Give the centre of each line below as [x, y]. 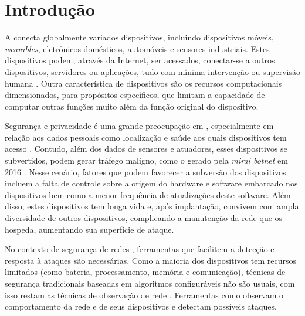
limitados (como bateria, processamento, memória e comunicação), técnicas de [145, 272]
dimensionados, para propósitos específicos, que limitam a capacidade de [135, 95]
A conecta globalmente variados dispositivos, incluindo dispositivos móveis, [139, 37]
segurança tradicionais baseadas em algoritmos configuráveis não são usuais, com [150, 283]
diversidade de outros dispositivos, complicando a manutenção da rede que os [144, 218]
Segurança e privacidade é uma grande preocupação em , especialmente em [139, 126]
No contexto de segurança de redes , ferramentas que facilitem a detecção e [140, 249]
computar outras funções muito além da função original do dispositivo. [132, 106]
